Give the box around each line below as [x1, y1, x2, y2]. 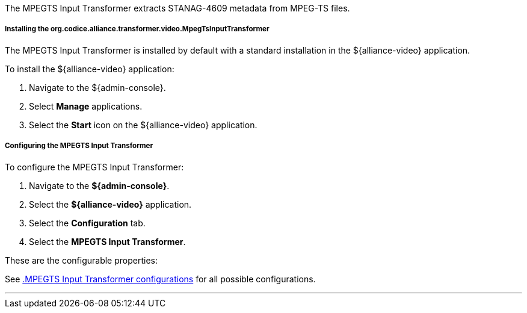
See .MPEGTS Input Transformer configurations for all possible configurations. [5, 273, 316, 284]
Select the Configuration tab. [29, 217, 146, 228]
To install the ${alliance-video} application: [5, 63, 174, 74]
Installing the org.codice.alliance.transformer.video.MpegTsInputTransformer [5, 25, 270, 34]
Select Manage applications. [29, 101, 143, 111]
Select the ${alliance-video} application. [29, 199, 192, 209]
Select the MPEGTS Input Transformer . [29, 236, 186, 247]
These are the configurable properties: [5, 255, 158, 265]
